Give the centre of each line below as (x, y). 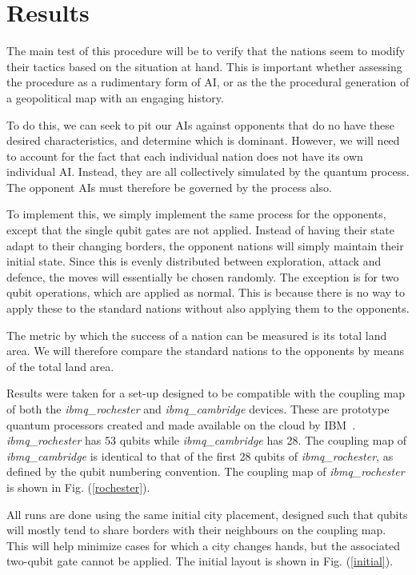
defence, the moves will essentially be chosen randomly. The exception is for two (203, 276)
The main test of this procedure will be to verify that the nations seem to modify (206, 51)
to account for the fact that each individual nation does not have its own (185, 156)
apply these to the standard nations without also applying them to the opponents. (208, 308)
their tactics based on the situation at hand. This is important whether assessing (204, 66)
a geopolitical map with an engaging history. (115, 97)
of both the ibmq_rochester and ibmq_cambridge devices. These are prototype (198, 409)
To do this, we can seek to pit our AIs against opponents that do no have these (201, 124)
